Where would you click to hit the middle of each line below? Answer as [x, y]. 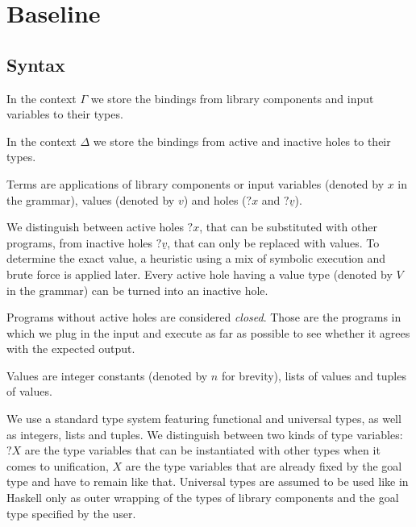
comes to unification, [58, 465]
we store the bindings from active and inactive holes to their [242, 141]
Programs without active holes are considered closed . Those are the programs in [204, 317]
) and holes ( [215, 199]
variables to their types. [65, 114]
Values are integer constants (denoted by [107, 375]
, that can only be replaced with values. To [273, 242]
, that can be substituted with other [288, 227]
